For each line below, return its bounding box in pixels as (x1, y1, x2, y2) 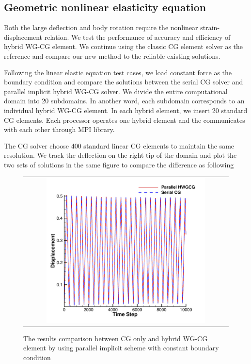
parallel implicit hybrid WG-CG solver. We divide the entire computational (4, 86, 228, 96)
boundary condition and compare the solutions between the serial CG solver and (4, 77, 243, 87)
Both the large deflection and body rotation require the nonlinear (4, 22, 198, 33)
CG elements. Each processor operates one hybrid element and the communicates (4, 115, 245, 125)
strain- (200, 22, 220, 33)
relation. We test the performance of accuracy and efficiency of (44, 32, 231, 42)
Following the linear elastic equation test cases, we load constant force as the (4, 67, 232, 77)
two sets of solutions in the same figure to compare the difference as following (4, 159, 234, 169)
